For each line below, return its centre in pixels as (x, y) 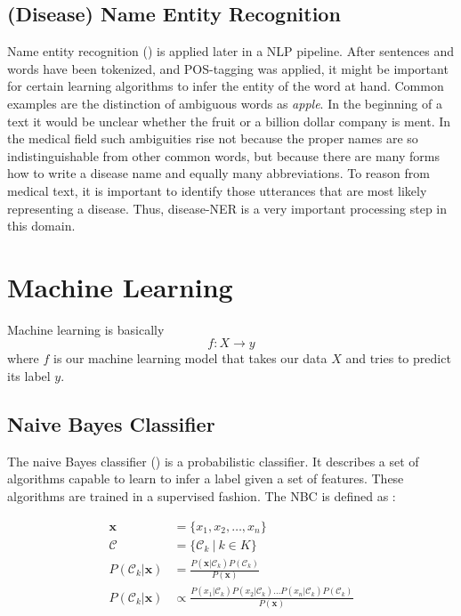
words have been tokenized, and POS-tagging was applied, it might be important (228, 68)
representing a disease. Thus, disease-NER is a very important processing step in (227, 208)
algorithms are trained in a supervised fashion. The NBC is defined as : (202, 496)
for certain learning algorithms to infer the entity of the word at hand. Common (226, 86)
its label (29, 376)
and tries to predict (398, 358)
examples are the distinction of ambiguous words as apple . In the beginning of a (225, 103)
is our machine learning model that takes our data (190, 358)
